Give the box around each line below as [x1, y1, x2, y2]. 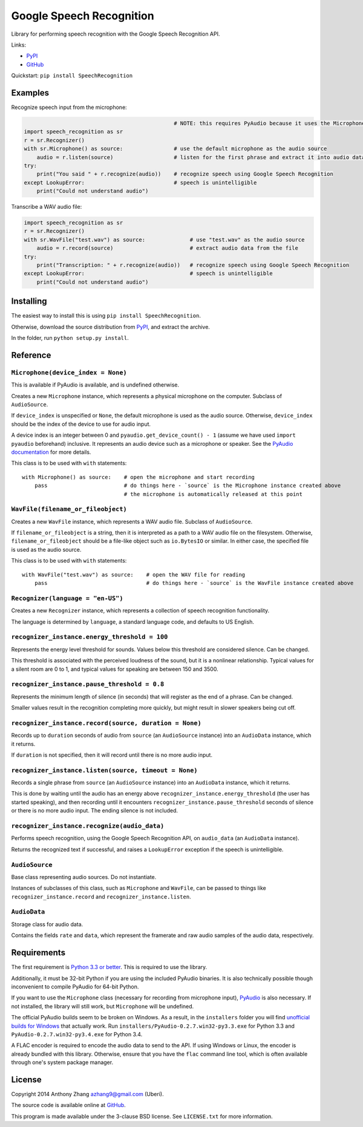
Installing [11, 296, 48, 307]
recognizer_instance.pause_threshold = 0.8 [11, 681, 165, 688]
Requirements [11, 947, 66, 958]
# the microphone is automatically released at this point [123, 491, 302, 497]
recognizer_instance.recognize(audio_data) [11, 822, 165, 830]
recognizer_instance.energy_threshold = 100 [11, 633, 168, 641]
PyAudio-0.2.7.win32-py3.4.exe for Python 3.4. [11, 1030, 143, 1037]
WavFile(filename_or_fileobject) [11, 505, 127, 514]
